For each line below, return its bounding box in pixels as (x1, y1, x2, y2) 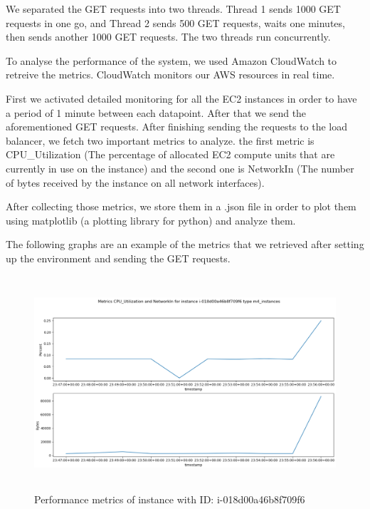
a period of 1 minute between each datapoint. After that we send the (6, 105, 307, 120)
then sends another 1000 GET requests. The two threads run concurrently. (6, 29, 331, 44)
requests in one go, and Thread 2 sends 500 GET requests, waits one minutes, (6, 15, 345, 30)
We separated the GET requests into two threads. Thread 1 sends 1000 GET (6, 1, 341, 16)
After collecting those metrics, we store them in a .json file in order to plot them (6, 199, 356, 214)
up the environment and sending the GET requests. (6, 250, 231, 265)
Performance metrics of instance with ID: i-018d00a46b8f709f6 (34, 492, 305, 507)
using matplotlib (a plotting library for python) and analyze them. (6, 212, 296, 227)
